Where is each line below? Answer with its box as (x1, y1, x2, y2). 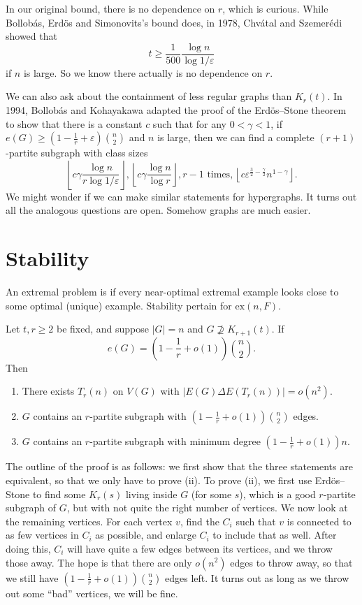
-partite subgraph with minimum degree (89, 434, 261, 449)
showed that (6, 29, 57, 43)
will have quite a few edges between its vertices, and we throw (67, 541, 333, 555)
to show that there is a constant (6, 116, 143, 131)
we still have (6, 570, 59, 585)
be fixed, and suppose (57, 321, 150, 336)
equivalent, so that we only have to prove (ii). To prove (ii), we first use (6, 472, 312, 487)
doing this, (6, 541, 51, 555)
